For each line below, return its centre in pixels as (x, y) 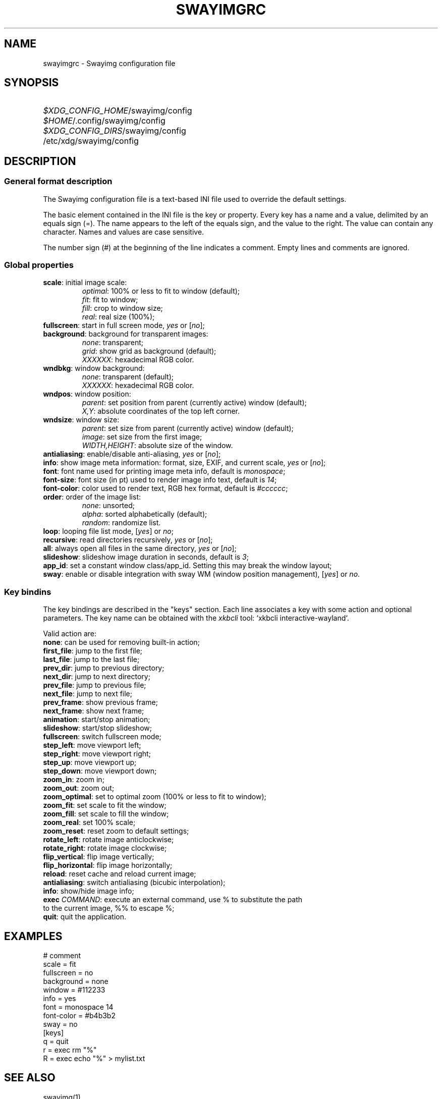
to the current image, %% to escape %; (109, 908)
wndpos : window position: (87, 394)
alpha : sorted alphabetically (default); (145, 514)
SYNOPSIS (32, 83)
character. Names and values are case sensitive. (124, 232)
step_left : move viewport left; (92, 745)
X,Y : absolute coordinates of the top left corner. (161, 411)
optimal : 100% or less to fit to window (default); (161, 291)
